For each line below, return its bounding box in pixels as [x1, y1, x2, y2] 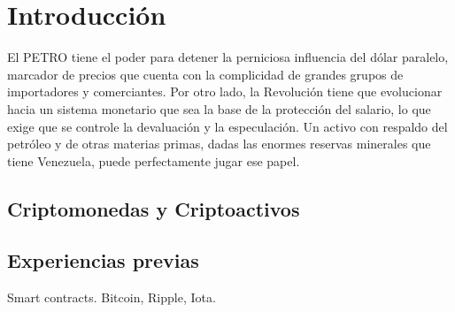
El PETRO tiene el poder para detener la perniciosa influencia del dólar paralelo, [7, 48, 449, 66]
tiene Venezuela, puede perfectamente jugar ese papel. [7, 151, 300, 170]
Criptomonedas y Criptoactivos [7, 194, 300, 222]
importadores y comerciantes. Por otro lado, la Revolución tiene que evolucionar [7, 82, 443, 101]
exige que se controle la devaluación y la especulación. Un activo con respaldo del [7, 117, 448, 135]
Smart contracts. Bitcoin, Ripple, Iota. [7, 288, 216, 307]
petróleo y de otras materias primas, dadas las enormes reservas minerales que [7, 134, 431, 153]
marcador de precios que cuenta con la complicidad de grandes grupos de [7, 65, 404, 83]
